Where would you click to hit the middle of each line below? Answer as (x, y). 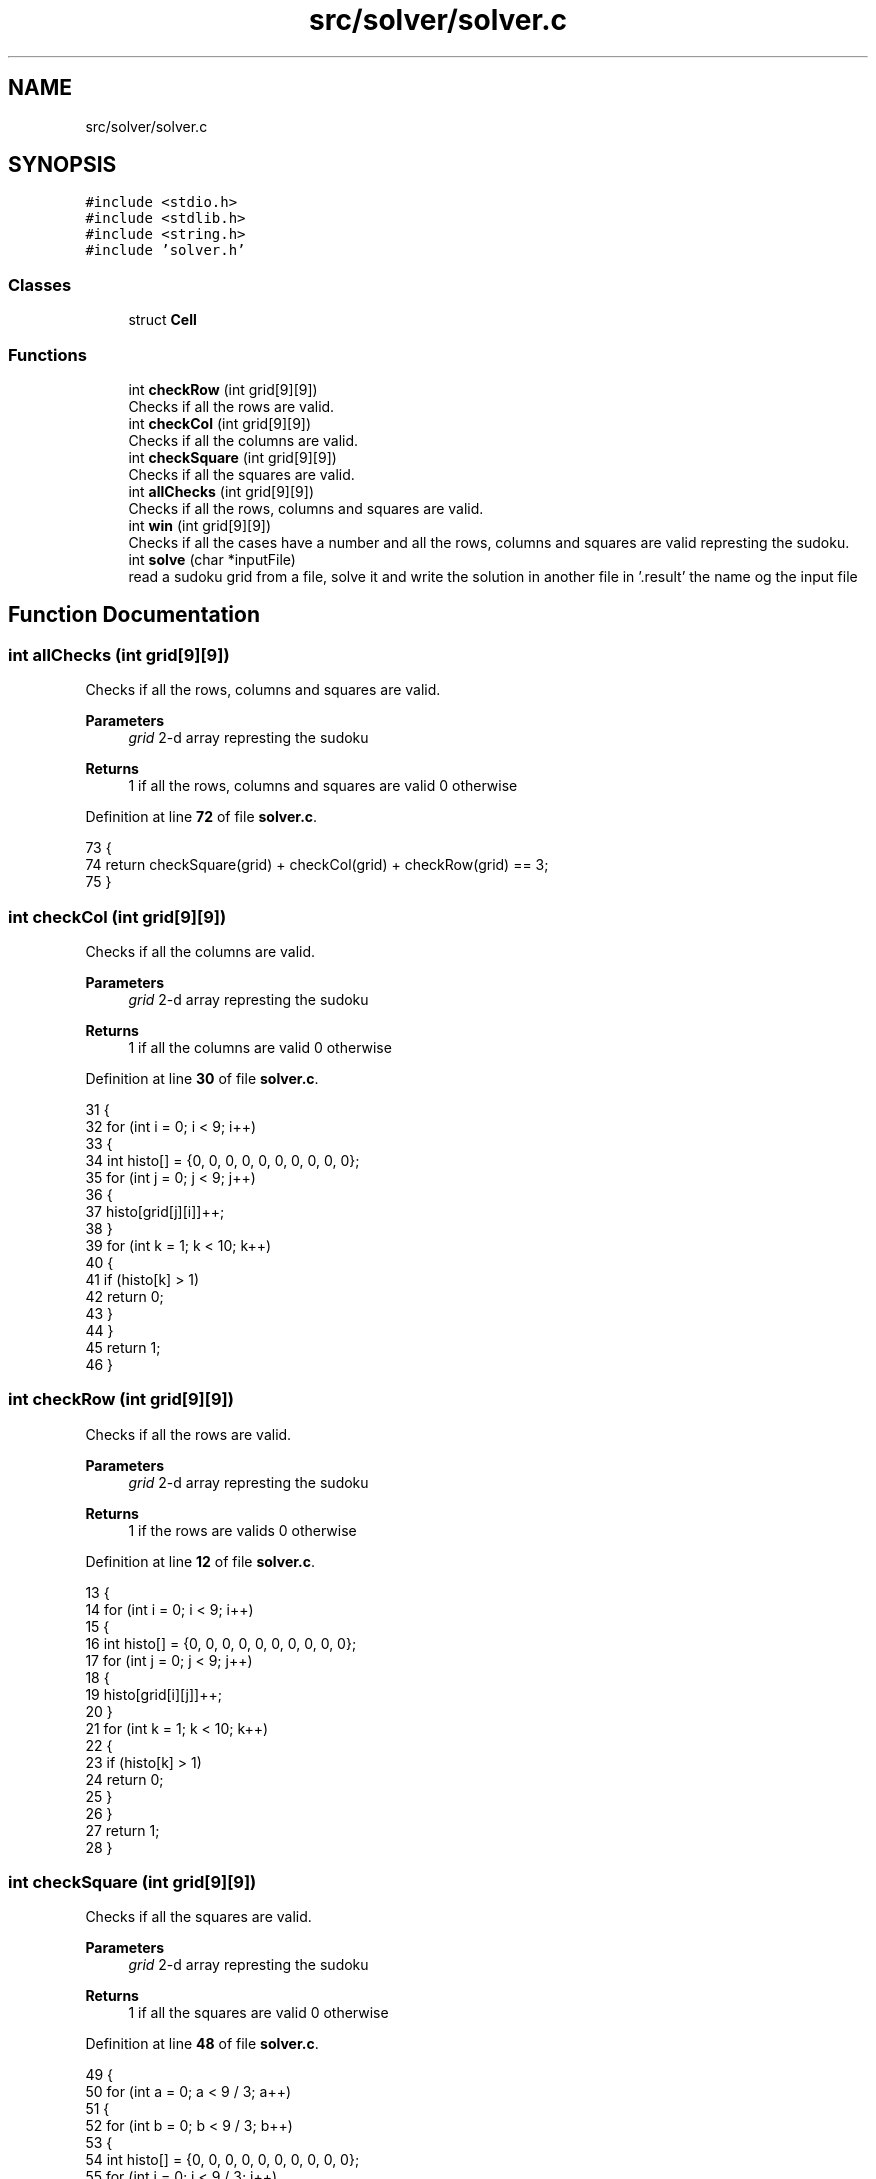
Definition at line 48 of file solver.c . (202, 2044)
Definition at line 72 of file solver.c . (201, 817)
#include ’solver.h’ (165, 250)
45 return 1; (123, 1347)
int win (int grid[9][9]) (200, 525)
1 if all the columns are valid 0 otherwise (260, 1047)
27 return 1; (122, 1830)
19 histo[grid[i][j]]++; (153, 1694)
